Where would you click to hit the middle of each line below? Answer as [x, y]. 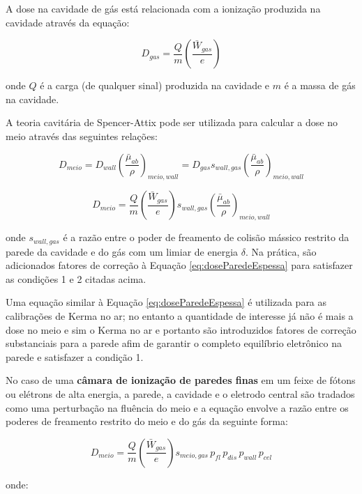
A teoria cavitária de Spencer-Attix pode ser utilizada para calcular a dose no [172, 122]
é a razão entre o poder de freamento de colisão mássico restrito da [206, 237]
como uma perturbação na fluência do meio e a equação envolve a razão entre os [177, 407]
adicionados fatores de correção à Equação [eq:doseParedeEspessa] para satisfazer [179, 265]
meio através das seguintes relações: [82, 136]
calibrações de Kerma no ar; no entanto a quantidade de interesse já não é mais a [180, 315]
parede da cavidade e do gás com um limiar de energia [122, 251]
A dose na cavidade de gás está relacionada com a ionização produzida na [163, 8]
